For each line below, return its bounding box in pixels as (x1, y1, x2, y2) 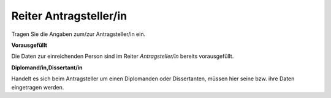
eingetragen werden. (11, 83, 64, 91)
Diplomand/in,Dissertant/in (11, 64, 83, 71)
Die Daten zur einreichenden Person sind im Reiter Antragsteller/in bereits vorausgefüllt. (11, 52, 234, 60)
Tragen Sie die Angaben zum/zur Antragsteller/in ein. (11, 30, 146, 38)
